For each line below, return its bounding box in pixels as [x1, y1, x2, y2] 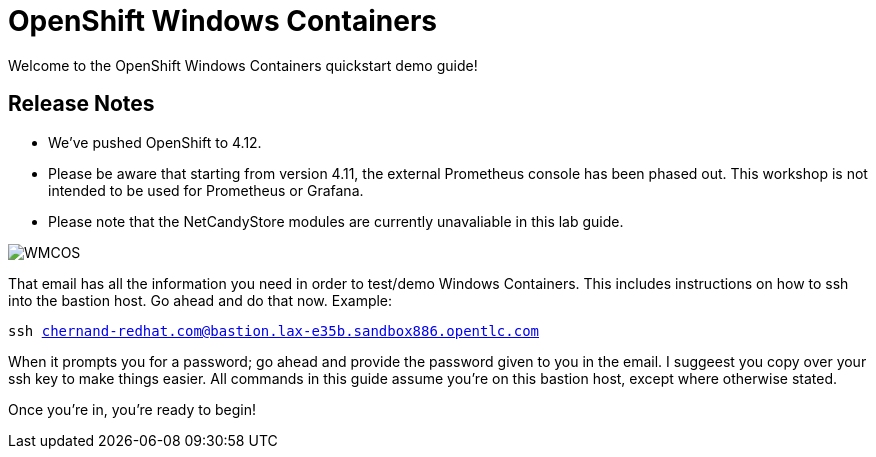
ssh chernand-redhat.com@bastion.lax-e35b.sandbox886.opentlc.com [8, 322, 540, 339]
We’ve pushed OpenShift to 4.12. [48, 133, 262, 151]
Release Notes [8, 91, 155, 117]
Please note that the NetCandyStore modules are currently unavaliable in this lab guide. [48, 212, 624, 230]
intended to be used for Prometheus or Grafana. [48, 181, 364, 199]
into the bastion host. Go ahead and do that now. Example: [8, 291, 393, 309]
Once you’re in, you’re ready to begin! [8, 400, 257, 418]
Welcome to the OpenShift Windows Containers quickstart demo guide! [8, 56, 478, 74]
